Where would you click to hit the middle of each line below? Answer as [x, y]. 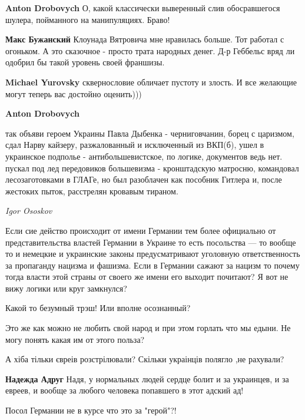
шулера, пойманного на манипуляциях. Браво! [88, 19]
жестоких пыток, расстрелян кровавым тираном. [92, 191]
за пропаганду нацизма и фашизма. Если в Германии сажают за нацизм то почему [152, 265]
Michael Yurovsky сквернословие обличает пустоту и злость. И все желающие [151, 82]
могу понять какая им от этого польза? [75, 339]
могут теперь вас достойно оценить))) [74, 93]
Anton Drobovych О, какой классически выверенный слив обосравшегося [143, 8]
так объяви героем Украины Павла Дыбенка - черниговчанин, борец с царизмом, [150, 133]
